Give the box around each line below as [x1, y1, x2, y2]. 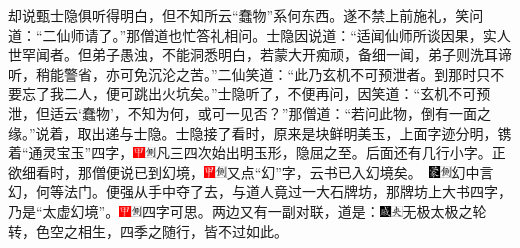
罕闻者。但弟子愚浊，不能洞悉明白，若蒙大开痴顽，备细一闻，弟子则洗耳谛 [21, 44, 512, 65]
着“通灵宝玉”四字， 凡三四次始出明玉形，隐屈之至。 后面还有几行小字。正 [8, 142, 506, 163]
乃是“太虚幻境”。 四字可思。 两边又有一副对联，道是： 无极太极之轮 [8, 200, 487, 221]
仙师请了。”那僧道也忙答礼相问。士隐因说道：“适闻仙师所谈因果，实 [56, 24, 497, 45]
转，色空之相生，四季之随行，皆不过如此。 [8, 220, 288, 241]
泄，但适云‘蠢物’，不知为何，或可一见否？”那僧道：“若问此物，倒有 [8, 102, 449, 123]
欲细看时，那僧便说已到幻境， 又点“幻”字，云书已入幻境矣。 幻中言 [8, 161, 494, 182]
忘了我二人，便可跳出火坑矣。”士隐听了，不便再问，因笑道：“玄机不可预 [21, 83, 491, 104]
